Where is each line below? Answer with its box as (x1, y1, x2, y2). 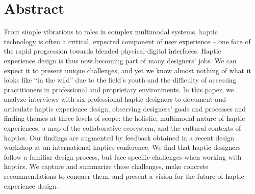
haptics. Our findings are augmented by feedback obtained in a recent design (4, 132, 234, 142)
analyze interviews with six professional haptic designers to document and (4, 94, 226, 104)
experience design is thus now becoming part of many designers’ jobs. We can (4, 55, 237, 65)
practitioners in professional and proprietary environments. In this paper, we (4, 84, 234, 94)
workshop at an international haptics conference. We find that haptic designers (4, 142, 241, 152)
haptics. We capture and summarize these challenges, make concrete (4, 161, 208, 171)
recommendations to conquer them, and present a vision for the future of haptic (4, 171, 244, 181)
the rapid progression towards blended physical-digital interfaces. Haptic (4, 46, 221, 56)
